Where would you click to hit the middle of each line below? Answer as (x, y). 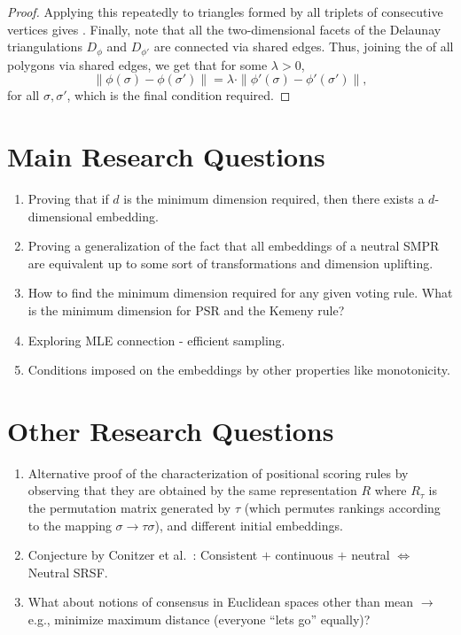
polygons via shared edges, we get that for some (137, 64)
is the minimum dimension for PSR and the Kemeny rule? (186, 310)
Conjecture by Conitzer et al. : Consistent (143, 555)
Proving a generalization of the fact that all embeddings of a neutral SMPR (234, 246)
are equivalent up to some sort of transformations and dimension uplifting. (230, 263)
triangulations (45, 46)
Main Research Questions (166, 156)
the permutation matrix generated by (129, 508)
